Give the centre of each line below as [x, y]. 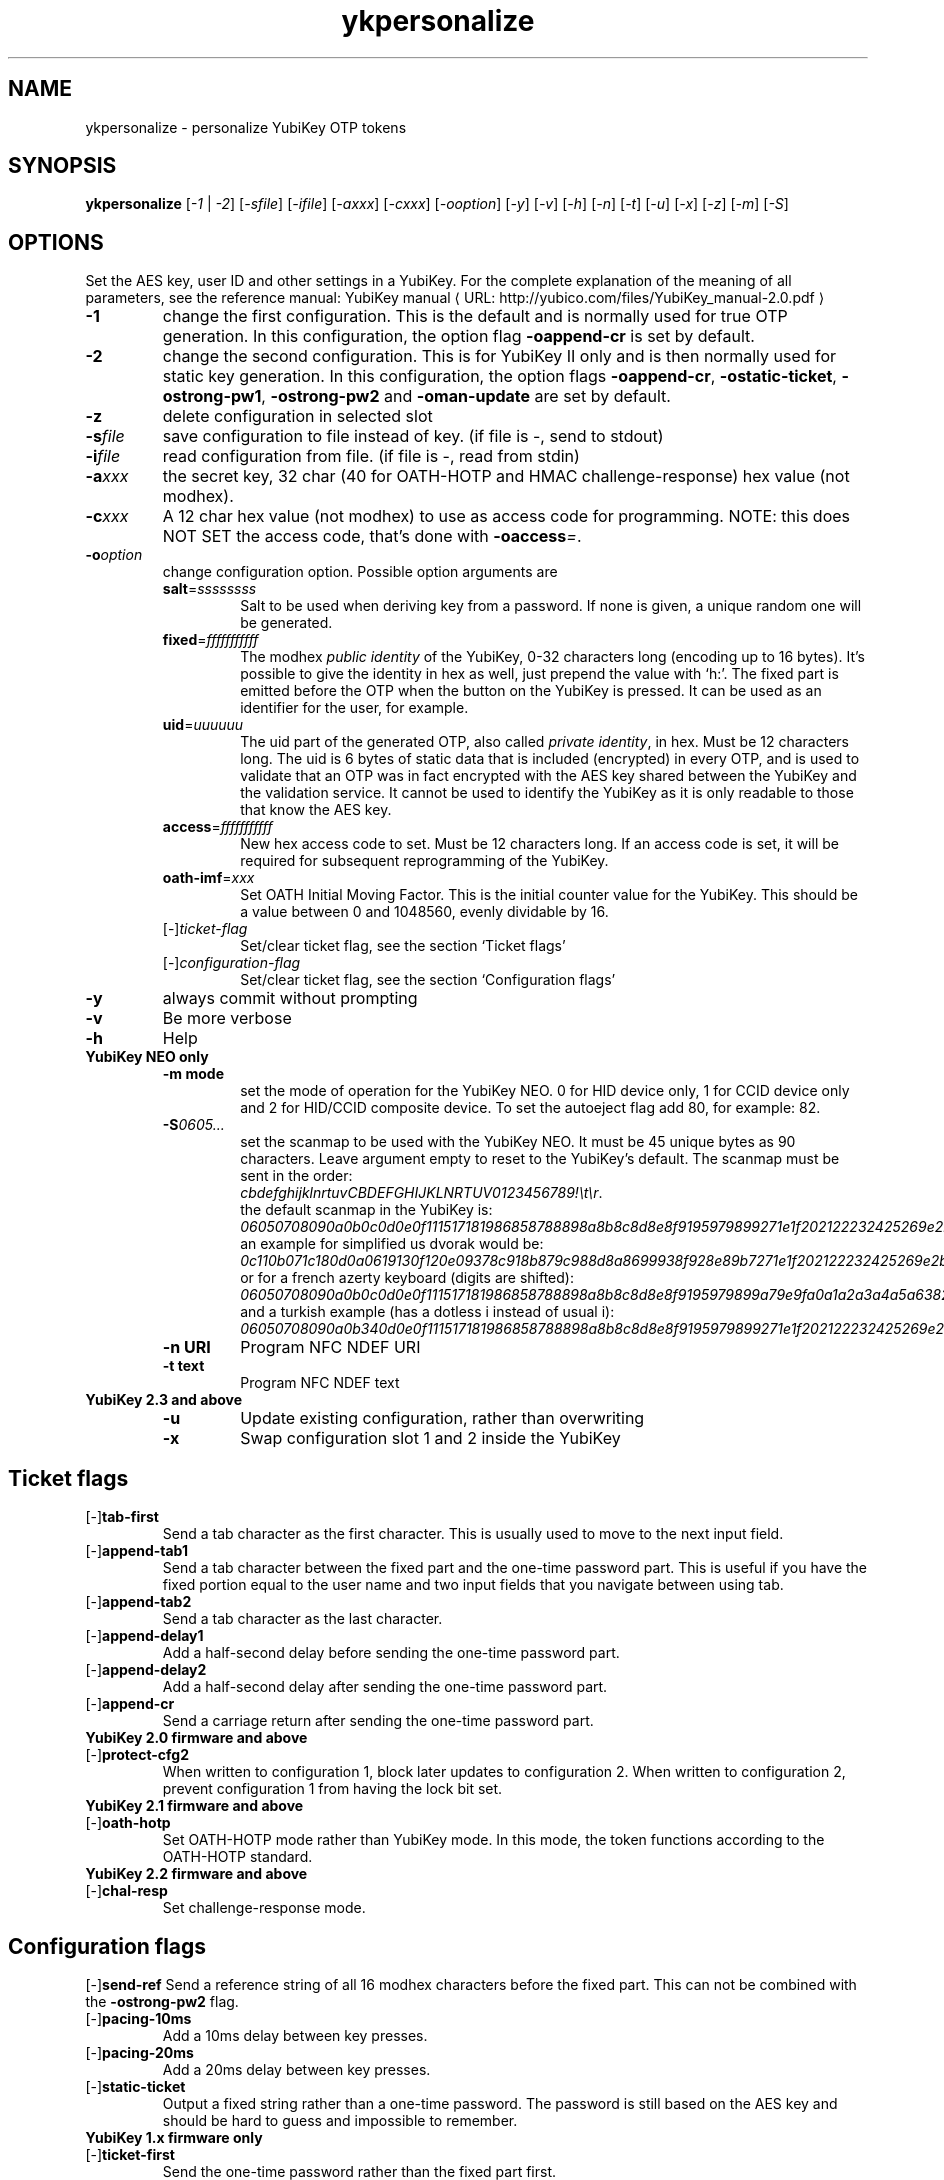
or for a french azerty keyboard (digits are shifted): [407, 1278]
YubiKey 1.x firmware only [174, 2137]
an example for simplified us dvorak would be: [392, 1244]
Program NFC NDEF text [320, 1383]
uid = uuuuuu [203, 725]
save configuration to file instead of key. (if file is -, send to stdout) [413, 436]
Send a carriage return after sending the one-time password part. [378, 1721]
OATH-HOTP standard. [237, 1857]
